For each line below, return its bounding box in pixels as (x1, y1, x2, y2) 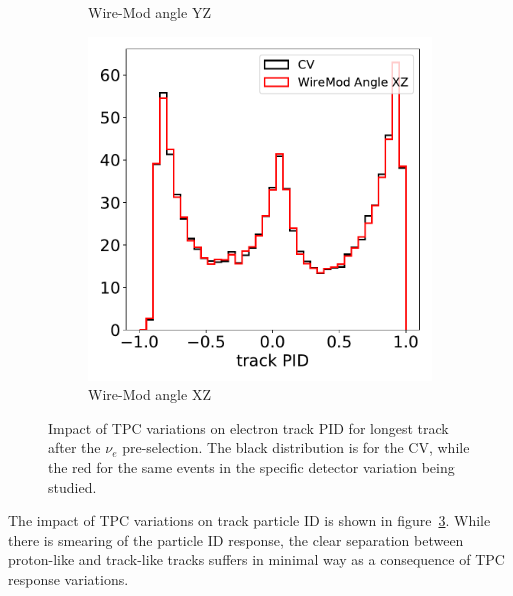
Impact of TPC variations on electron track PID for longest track (48, 417, 449, 438)
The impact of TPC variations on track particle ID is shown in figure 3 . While (8, 510, 491, 531)
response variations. (8, 568, 129, 589)
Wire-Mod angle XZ (88, 384, 211, 405)
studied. (48, 476, 97, 497)
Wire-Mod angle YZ (88, 2, 211, 22)
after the (48, 437, 101, 458)
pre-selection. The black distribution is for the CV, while (122, 437, 470, 458)
